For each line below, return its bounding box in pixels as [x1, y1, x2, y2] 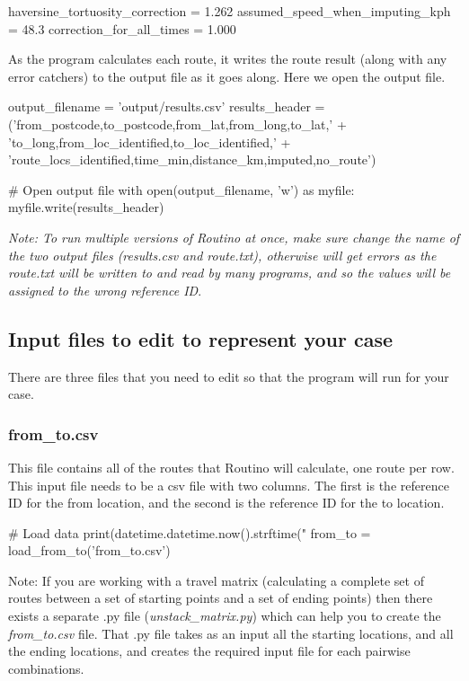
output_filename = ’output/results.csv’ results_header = [8, 97, 325, 116]
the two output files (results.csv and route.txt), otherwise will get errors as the [8, 245, 437, 264]
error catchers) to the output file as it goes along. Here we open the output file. [8, 66, 446, 85]
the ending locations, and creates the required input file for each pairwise [8, 641, 411, 660]
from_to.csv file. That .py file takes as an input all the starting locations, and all [8, 624, 454, 642]
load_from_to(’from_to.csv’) [8, 541, 171, 560]
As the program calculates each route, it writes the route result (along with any [8, 49, 447, 68]
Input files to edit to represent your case [8, 324, 394, 352]
